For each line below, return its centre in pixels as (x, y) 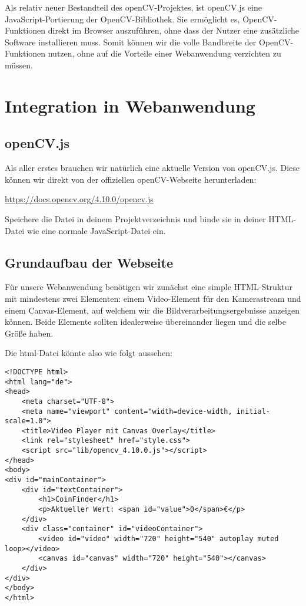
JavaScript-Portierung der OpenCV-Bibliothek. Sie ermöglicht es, (122, 19)
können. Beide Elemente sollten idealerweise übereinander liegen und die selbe (145, 322)
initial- (253, 411)
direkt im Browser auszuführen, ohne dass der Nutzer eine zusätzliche (173, 30)
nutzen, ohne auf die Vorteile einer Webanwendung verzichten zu (164, 53)
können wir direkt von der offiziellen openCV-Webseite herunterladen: (131, 179)
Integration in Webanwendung (130, 105)
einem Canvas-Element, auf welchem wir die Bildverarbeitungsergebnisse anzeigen (152, 310)
